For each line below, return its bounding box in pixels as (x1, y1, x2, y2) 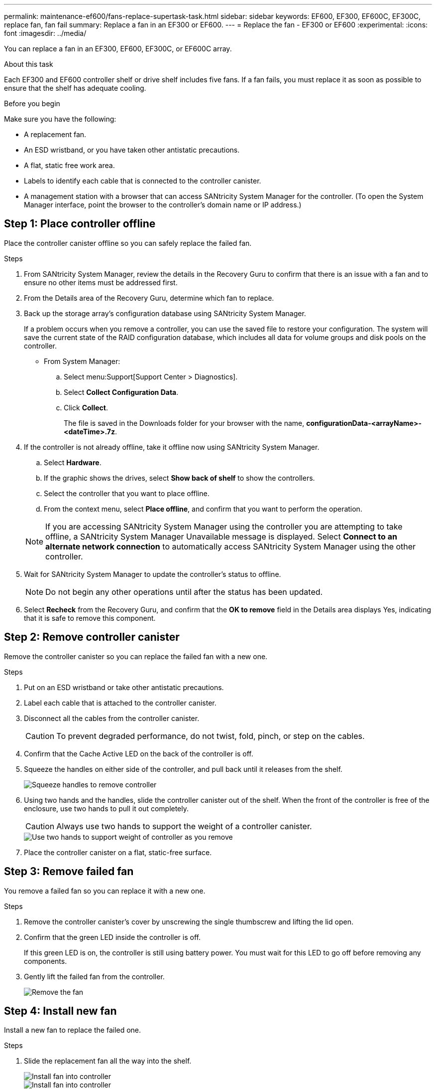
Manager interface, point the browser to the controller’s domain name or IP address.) (24, 200, 302, 209)
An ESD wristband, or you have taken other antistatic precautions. (24, 146, 240, 154)
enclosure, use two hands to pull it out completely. (24, 804, 189, 813)
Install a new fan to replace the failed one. (4, 1026, 141, 1035)
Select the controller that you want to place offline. (44, 489, 210, 498)
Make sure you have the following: (4, 115, 116, 123)
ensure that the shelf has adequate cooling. (4, 84, 146, 92)
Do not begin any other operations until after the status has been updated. (45, 586, 323, 597)
